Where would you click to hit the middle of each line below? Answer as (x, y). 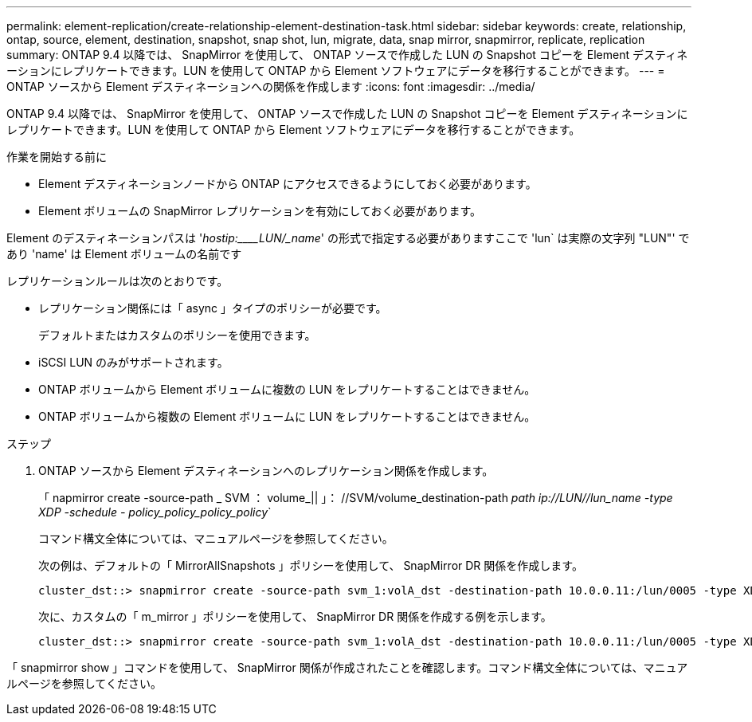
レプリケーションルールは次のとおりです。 (117, 281)
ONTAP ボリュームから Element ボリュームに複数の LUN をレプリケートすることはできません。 (287, 389)
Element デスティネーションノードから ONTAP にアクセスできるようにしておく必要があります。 (288, 184)
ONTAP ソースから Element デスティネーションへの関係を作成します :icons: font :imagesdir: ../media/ (271, 86)
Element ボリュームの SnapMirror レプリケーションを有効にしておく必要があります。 (260, 211)
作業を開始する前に (57, 157)
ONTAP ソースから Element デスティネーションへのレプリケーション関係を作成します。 (266, 471)
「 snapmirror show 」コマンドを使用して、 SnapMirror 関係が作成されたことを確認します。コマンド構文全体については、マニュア (347, 667)
